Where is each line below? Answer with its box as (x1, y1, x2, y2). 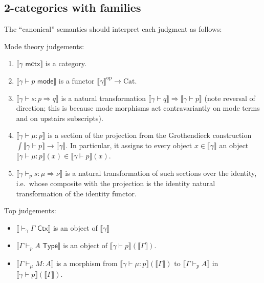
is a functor (58, 75, 95, 86)
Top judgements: (4, 205, 56, 216)
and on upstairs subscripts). (16, 112, 103, 123)
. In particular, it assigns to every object (65, 139, 192, 150)
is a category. (45, 58, 86, 69)
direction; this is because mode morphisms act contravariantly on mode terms (16, 103, 260, 113)
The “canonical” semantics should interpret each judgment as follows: (4, 24, 222, 34)
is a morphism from (56, 257, 118, 268)
